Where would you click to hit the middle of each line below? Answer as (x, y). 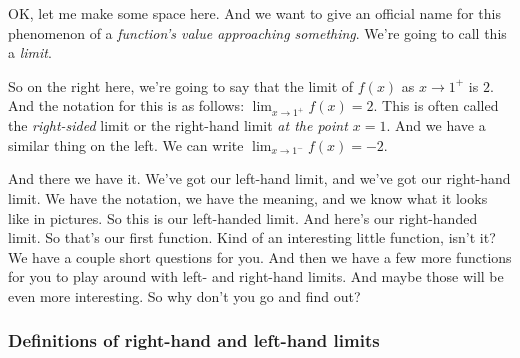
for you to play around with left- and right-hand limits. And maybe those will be (256, 276)
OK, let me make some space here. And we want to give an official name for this (254, 13)
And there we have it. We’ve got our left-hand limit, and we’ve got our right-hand (259, 178)
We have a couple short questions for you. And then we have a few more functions (260, 256)
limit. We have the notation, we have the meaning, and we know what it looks (248, 197)
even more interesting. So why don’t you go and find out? (184, 295)
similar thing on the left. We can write (126, 144)
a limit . (30, 52)
